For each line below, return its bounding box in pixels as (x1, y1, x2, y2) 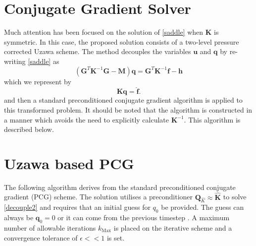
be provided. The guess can (161, 202, 244, 212)
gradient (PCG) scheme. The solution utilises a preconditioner (4, 191, 193, 202)
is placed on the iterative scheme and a (113, 223, 232, 233)
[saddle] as (28, 56, 59, 66)
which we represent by (4, 76, 71, 86)
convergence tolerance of (4, 232, 78, 243)
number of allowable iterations (4, 223, 96, 233)
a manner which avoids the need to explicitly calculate (4, 114, 169, 124)
